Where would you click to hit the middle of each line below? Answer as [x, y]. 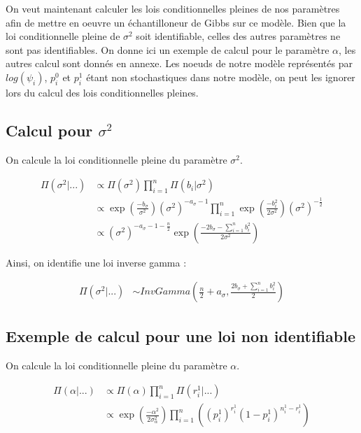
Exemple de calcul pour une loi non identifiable [180, 335]
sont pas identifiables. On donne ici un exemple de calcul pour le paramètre [168, 49]
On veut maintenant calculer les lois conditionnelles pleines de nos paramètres [173, 8]
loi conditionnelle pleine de [63, 36]
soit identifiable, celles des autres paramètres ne [238, 36]
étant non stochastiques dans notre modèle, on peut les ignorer [221, 77]
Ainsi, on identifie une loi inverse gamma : [96, 262]
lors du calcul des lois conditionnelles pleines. [102, 92]
